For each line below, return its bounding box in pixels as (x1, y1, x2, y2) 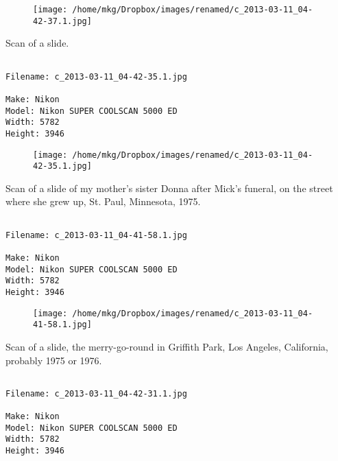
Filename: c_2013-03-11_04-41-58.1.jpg (5, 230, 187, 240)
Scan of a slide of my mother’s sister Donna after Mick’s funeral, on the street (5, 180, 333, 195)
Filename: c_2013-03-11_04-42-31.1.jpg (5, 388, 187, 399)
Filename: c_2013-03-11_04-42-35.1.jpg (5, 71, 187, 82)
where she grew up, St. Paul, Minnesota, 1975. (5, 194, 201, 209)
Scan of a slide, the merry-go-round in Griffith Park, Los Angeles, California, (5, 339, 328, 353)
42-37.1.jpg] (33, 16, 92, 26)
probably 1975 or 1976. (5, 353, 102, 367)
